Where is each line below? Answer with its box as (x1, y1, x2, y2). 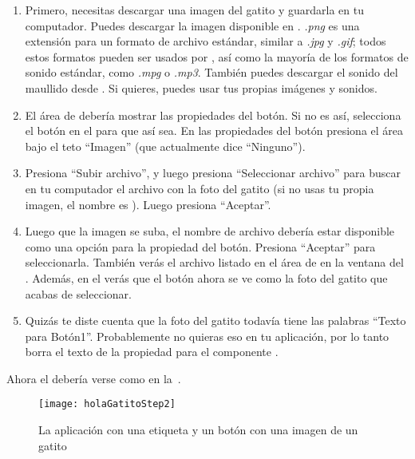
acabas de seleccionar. (25, 285, 132, 302)
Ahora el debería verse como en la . (6, 370, 181, 386)
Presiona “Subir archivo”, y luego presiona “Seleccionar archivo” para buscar (25, 164, 401, 181)
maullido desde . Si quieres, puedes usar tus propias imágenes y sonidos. (25, 79, 377, 96)
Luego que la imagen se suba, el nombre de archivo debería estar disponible (25, 223, 395, 239)
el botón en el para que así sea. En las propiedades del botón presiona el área (25, 122, 404, 139)
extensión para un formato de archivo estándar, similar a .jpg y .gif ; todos (25, 33, 386, 49)
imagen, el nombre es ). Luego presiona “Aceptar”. (25, 196, 271, 212)
